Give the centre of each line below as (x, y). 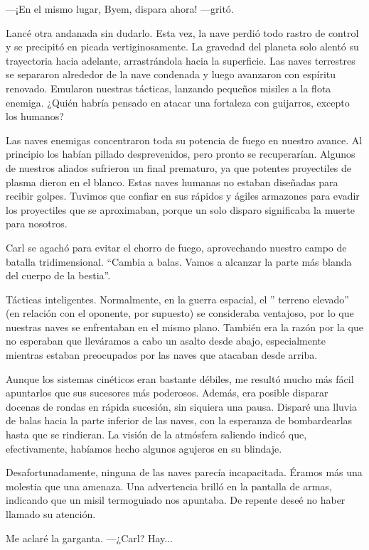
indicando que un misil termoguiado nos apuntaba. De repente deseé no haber (176, 500)
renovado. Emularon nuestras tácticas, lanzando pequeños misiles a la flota (169, 88)
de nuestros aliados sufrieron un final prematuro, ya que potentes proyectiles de (179, 167)
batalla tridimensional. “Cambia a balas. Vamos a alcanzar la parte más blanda (179, 261)
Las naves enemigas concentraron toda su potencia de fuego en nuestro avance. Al (184, 140)
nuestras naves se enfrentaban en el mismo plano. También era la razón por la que (184, 327)
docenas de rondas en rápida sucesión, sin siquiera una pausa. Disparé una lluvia (182, 406)
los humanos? (35, 116)
